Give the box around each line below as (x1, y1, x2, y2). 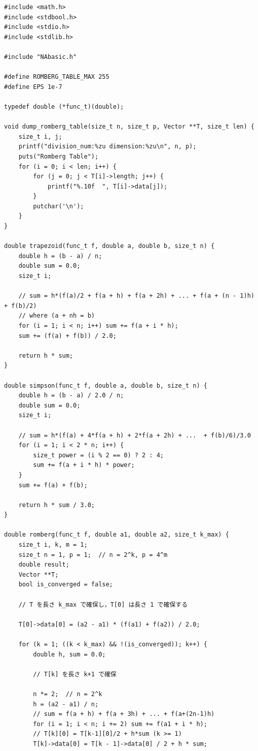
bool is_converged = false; (18, 581, 113, 588)
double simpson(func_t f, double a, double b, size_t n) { (4, 382, 207, 389)
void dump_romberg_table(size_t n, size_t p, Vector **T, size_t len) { (4, 123, 254, 131)
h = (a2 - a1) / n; (33, 700, 99, 708)
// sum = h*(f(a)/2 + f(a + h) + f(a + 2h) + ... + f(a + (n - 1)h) (18, 292, 254, 300)
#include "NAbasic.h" (4, 53, 77, 60)
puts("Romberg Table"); (18, 152, 99, 160)
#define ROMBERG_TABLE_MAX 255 (4, 73, 109, 81)
